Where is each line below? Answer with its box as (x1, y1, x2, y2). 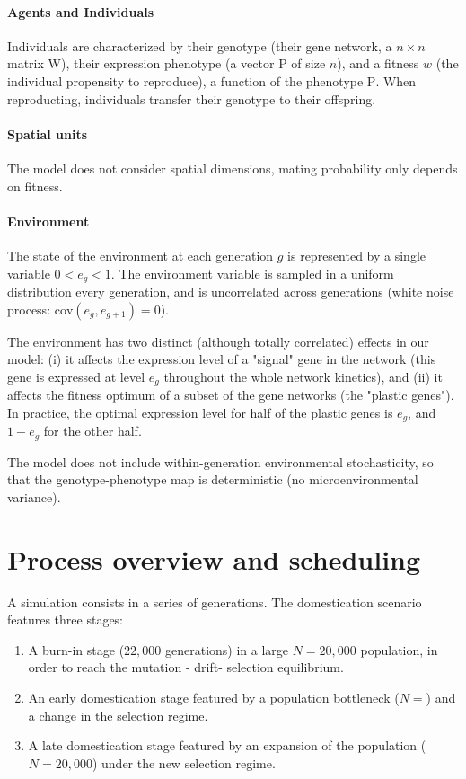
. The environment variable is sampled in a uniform (110, 263, 394, 282)
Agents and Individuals (7, 2, 154, 21)
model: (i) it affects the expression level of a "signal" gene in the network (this (7, 350, 436, 368)
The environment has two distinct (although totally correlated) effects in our (7, 332, 429, 350)
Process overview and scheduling (7, 540, 421, 577)
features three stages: (7, 610, 124, 629)
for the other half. (43, 421, 142, 440)
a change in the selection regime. (28, 705, 208, 724)
